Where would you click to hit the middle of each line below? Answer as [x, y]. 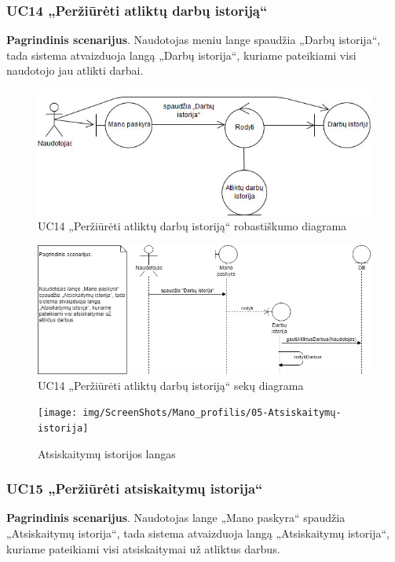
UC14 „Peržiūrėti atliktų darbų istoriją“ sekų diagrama [171, 385]
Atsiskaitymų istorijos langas [107, 453]
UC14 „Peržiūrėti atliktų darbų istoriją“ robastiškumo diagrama [192, 226]
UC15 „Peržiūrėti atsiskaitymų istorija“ [135, 489]
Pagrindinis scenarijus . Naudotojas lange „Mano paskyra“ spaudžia [176, 518]
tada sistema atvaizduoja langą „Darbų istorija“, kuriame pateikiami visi [181, 55]
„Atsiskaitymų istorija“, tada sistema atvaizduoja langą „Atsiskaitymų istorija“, [198, 533]
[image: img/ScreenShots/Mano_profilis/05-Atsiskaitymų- [190, 413]
